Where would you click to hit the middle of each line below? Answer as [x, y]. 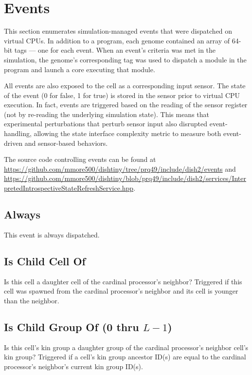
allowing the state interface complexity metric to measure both [127, 133]
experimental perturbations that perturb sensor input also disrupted [106, 124]
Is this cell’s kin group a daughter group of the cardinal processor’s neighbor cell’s [126, 347]
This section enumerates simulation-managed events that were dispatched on [118, 31]
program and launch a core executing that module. [80, 69]
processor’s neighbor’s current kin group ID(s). [73, 366]
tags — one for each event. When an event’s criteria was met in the [115, 50]
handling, [18, 133]
